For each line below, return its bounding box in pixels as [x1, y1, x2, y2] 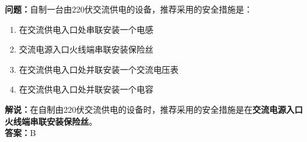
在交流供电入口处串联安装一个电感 [19, 23, 153, 35]
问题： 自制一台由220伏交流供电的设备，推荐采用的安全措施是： [5, 3, 252, 15]
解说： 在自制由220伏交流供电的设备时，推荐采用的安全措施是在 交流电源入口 [5, 103, 303, 115]
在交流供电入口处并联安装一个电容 [19, 83, 153, 95]
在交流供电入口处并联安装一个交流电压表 [19, 63, 179, 75]
